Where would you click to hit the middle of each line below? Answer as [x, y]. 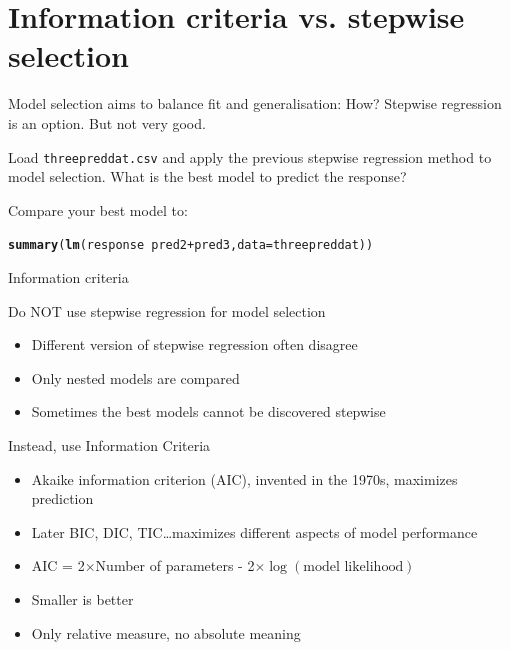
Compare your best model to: [98, 209]
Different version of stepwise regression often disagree [194, 344]
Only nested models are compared [135, 377]
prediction [62, 498]
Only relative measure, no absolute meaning [166, 632]
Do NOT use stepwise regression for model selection [167, 310]
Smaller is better [82, 598]
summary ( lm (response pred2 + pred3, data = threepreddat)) [191, 245]
